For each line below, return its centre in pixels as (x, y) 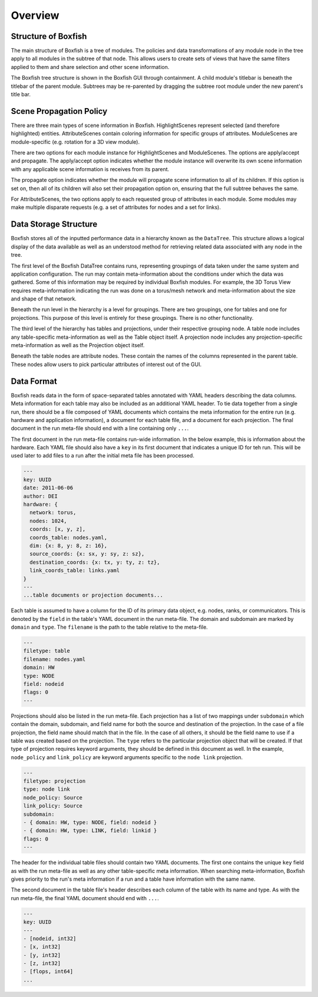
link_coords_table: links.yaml (75, 571)
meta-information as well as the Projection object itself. (78, 345)
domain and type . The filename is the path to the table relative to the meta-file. (110, 627)
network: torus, (53, 513)
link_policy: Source (53, 806)
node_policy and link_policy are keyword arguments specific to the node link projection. (127, 757)
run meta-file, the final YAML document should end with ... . (85, 898)
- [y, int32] (42, 955)
